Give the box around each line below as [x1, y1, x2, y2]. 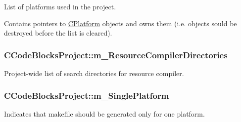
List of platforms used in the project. [4, 1, 116, 11]
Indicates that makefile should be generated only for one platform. [4, 108, 205, 119]
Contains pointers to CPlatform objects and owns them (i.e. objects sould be [4, 18, 237, 28]
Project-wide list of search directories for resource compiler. [4, 68, 184, 78]
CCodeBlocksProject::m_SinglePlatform [4, 89, 169, 101]
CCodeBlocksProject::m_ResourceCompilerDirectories [4, 48, 228, 61]
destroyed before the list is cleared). [4, 28, 112, 38]
